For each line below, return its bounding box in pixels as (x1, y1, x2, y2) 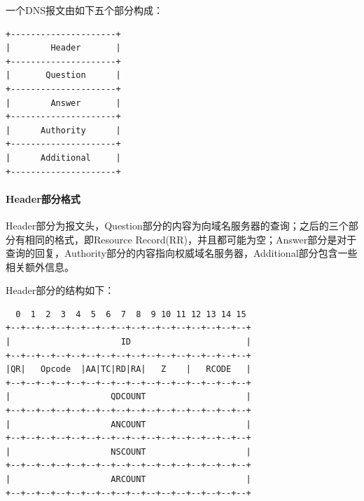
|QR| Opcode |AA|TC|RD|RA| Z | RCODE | (6, 364, 251, 375)
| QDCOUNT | (6, 392, 251, 402)
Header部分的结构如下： (6, 283, 115, 298)
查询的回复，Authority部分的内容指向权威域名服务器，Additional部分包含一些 (6, 246, 358, 260)
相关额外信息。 (6, 259, 74, 274)
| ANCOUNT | (6, 419, 251, 429)
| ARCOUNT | (6, 474, 251, 485)
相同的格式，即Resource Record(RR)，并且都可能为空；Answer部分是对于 (24, 232, 357, 246)
